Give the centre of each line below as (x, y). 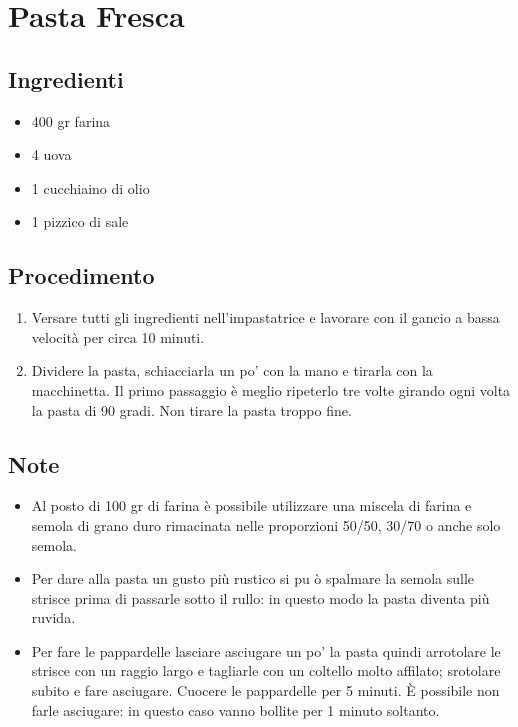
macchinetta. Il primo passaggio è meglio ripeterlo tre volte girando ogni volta (271, 389)
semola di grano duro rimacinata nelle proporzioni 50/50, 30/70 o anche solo (266, 524)
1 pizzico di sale (80, 221)
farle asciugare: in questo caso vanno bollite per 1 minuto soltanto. (235, 709)
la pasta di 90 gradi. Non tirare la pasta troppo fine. (191, 409)
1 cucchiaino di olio (90, 187)
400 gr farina (71, 120)
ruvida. (53, 617)
